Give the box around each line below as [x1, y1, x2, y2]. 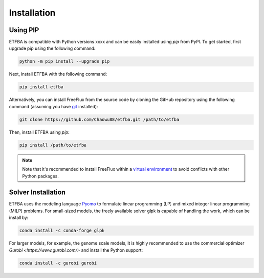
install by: [9, 215, 29, 220]
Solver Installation [9, 188, 66, 197]
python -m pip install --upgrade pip [19, 59, 110, 64]
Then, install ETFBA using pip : [9, 129, 69, 135]
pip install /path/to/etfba [19, 142, 87, 148]
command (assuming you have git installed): [9, 103, 98, 109]
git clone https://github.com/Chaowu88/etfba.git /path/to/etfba [19, 117, 179, 122]
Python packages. [22, 173, 59, 179]
